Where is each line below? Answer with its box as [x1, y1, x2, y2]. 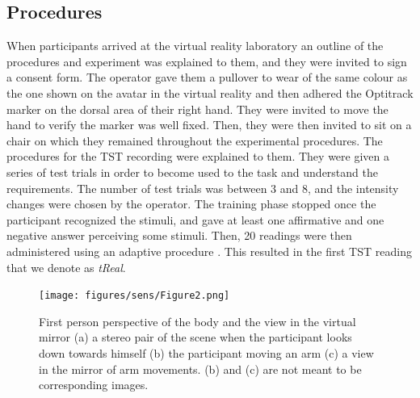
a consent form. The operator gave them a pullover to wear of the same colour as [6, 69, 408, 86]
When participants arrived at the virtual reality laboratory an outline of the [6, 37, 384, 54]
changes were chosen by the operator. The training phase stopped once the [6, 195, 376, 212]
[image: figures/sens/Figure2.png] [39, 290, 230, 302]
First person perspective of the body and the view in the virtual [39, 312, 356, 329]
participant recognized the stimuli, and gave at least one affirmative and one [6, 211, 384, 228]
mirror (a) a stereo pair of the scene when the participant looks [39, 329, 352, 346]
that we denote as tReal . [6, 258, 126, 275]
